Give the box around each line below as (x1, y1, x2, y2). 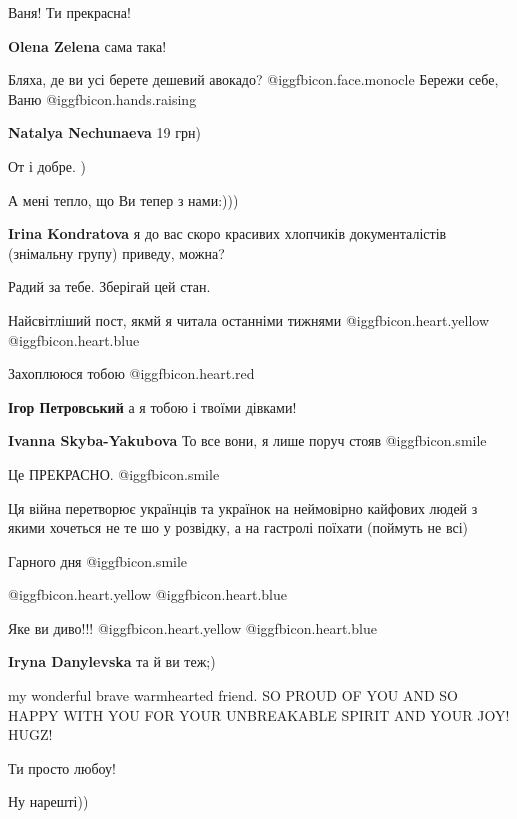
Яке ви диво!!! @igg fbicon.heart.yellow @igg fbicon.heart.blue (8, 617, 377, 638)
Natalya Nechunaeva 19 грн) (8, 122, 201, 143)
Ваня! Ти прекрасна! (8, 2, 131, 22)
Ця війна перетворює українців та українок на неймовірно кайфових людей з (8, 497, 478, 518)
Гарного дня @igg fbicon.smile (8, 550, 188, 571)
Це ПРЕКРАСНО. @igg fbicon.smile (8, 463, 220, 484)
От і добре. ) (8, 155, 86, 176)
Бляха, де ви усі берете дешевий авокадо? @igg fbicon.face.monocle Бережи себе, (8, 69, 499, 90)
